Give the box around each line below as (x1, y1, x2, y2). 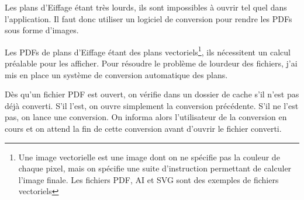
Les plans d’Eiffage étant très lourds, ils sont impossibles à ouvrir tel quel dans (5, 1, 287, 13)
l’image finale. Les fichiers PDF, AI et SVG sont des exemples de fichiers (18, 173, 279, 185)
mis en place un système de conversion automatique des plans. (5, 68, 228, 80)
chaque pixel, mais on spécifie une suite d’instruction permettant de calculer (18, 162, 292, 174)
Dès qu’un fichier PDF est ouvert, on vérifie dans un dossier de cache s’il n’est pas (5, 88, 299, 100)
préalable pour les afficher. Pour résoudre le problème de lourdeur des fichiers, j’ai (5, 57, 298, 69)
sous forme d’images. (5, 24, 79, 36)
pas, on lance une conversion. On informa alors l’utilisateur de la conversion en (5, 111, 287, 123)
